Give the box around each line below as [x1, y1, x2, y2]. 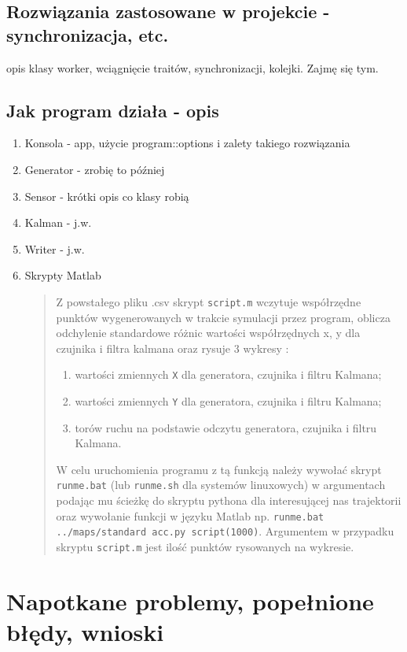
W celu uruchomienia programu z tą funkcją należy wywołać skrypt [56, 461, 382, 477]
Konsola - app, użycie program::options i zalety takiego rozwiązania [24, 135, 350, 151]
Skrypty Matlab [24, 267, 101, 283]
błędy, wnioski [6, 616, 164, 648]
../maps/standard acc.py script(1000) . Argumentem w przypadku [56, 523, 394, 539]
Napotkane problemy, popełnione [6, 584, 374, 617]
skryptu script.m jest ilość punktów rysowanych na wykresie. [56, 539, 354, 555]
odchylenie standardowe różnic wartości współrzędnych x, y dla [56, 324, 361, 341]
